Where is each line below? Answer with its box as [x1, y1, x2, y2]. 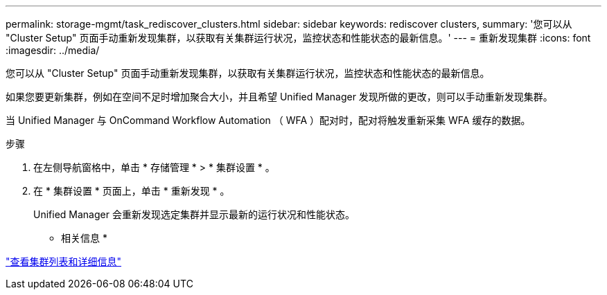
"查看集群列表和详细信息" [6, 256, 122, 267]
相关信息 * [61, 232, 107, 244]
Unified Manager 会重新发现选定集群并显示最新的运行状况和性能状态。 [33, 208, 355, 220]
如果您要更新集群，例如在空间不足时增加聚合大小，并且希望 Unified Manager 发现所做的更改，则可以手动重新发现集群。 [6, 91, 553, 102]
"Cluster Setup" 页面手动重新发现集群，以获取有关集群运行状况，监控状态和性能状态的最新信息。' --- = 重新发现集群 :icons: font [6, 32, 591, 44]
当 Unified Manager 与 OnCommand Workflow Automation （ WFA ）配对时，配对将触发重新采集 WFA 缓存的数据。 [6, 114, 531, 126]
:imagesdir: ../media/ [6, 44, 100, 56]
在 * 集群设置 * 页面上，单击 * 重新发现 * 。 [33, 185, 230, 197]
